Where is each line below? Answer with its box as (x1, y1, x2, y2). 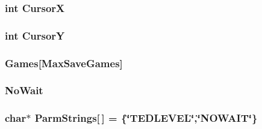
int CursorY (5, 28, 65, 43)
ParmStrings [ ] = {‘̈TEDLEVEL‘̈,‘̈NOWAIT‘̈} (34, 110, 258, 125)
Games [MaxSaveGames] (5, 55, 123, 70)
